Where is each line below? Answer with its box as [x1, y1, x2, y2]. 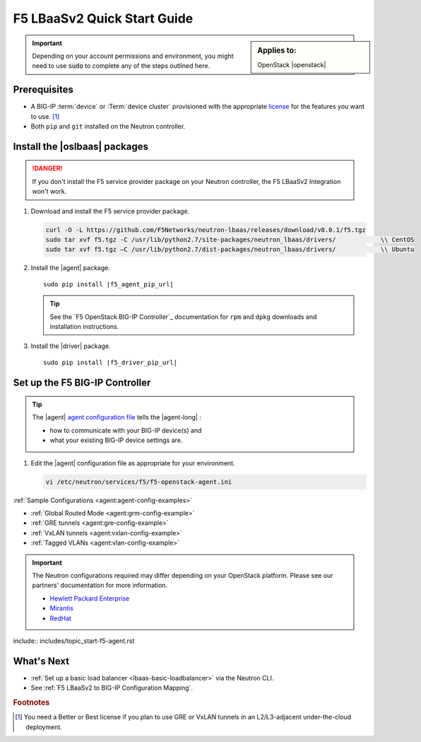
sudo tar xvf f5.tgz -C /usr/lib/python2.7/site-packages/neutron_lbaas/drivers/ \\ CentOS [45, 236, 415, 243]
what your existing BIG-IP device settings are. [49, 436, 183, 445]
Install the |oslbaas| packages [13, 140, 148, 152]
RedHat [49, 614, 72, 622]
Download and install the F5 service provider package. [30, 207, 190, 215]
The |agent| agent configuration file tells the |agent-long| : [32, 413, 201, 422]
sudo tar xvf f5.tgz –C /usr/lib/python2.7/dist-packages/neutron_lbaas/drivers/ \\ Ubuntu [45, 245, 415, 254]
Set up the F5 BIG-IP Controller [13, 376, 151, 388]
